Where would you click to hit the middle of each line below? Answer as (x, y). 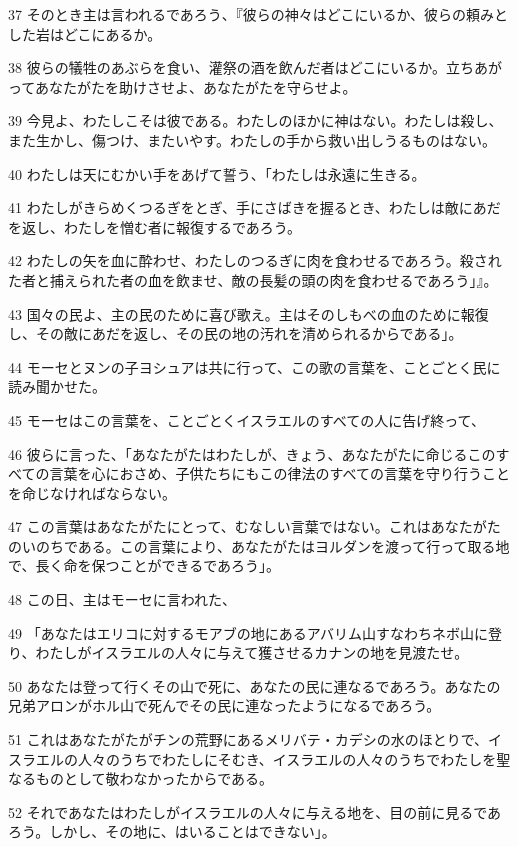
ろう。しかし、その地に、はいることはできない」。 (172, 831)
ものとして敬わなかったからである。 (154, 778)
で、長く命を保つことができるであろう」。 (144, 565)
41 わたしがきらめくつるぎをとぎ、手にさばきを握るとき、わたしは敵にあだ (254, 207)
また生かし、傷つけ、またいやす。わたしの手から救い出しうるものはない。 (252, 139)
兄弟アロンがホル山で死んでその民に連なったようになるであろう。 (224, 705)
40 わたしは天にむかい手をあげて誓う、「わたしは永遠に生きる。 (217, 173)
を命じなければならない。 (92, 492)
